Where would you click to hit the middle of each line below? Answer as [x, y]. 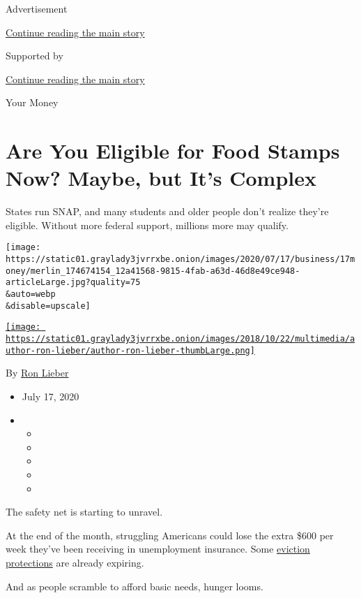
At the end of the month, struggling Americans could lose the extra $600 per [170, 535]
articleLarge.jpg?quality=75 [73, 283]
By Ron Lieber [37, 373]
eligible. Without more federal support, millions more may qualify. [147, 225]
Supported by [34, 56]
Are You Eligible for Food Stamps [173, 151]
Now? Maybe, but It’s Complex [161, 178]
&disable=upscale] [48, 306]
